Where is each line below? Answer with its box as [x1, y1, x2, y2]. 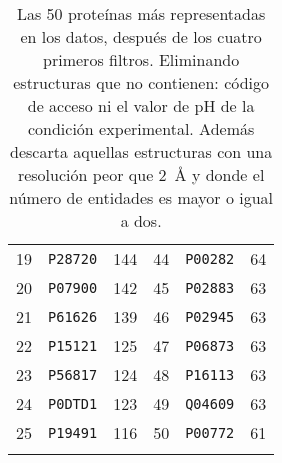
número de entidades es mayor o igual [9, 186, 274, 209]
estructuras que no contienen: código [13, 71, 270, 94]
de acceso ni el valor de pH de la [27, 94, 255, 117]
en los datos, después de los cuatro [20, 25, 262, 48]
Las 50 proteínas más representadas [16, 2, 266, 25]
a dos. [120, 209, 162, 232]
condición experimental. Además [27, 117, 255, 140]
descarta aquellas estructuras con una [10, 140, 273, 163]
